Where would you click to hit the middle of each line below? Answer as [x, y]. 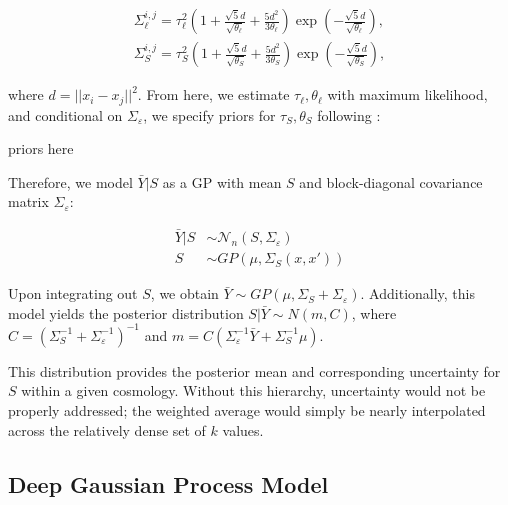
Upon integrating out [73, 293]
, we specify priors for [209, 114]
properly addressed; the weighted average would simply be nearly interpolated [247, 410]
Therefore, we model [70, 181]
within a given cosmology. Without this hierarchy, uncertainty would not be [253, 390]
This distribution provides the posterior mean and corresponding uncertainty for [254, 370]
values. [243, 429]
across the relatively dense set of [107, 429]
